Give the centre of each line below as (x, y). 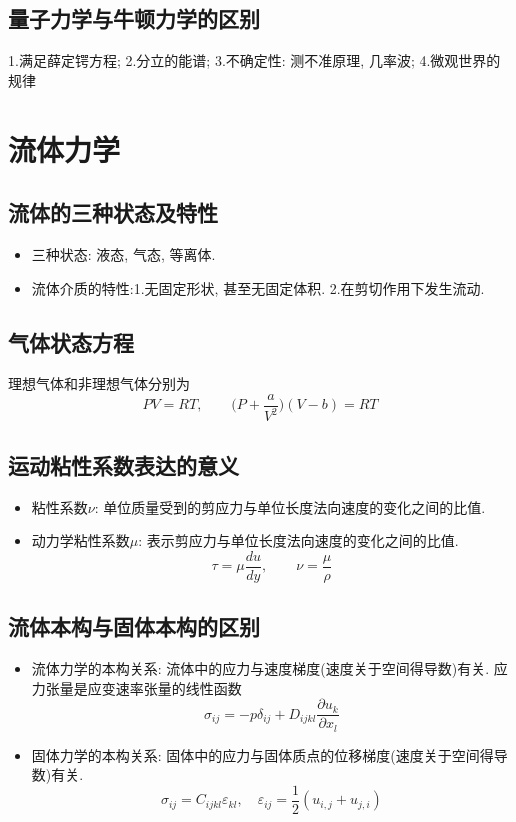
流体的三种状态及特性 (113, 212)
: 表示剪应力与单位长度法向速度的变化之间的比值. (298, 540)
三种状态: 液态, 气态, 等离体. (123, 253)
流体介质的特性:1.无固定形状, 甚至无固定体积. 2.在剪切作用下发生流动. (258, 287)
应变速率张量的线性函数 (164, 687)
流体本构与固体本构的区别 (134, 626)
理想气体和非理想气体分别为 (99, 383)
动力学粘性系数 (80, 540)
